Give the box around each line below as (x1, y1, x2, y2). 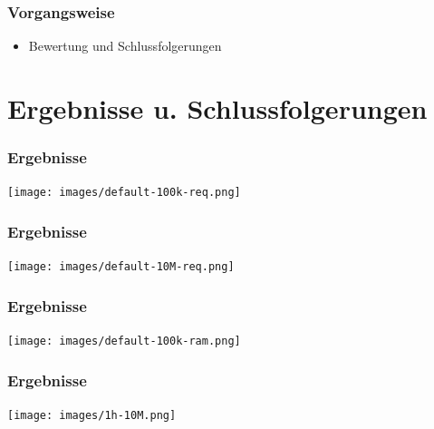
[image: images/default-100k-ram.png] (7, 335, 241, 348)
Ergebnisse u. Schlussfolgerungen (7, 90, 428, 126)
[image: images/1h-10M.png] (7, 409, 177, 423)
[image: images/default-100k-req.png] (7, 186, 241, 200)
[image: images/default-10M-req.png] (7, 260, 235, 274)
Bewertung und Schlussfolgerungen (28, 36, 222, 55)
